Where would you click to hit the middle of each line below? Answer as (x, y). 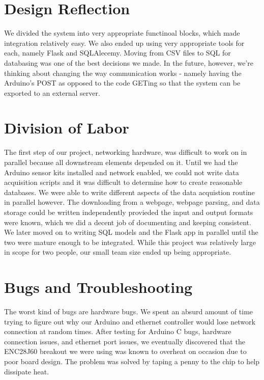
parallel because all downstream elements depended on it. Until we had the (121, 162)
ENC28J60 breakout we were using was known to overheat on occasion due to (125, 351)
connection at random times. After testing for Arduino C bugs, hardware (118, 331)
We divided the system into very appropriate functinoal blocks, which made (122, 33)
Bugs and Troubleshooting (98, 287)
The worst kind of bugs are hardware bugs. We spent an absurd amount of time (129, 311)
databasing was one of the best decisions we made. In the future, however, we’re (129, 62)
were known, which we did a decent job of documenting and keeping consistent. (128, 222)
